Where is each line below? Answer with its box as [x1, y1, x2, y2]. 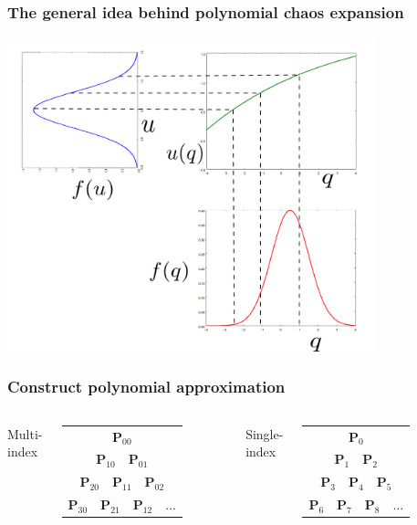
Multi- [7, 424, 43, 443]
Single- [245, 424, 284, 443]
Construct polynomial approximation [7, 375, 286, 398]
